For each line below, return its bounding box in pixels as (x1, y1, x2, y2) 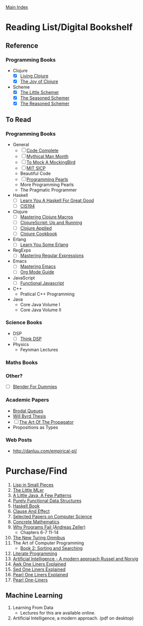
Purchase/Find (5, 465, 67, 476)
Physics (12, 341, 29, 347)
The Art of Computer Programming (12, 539, 84, 546)
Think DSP (20, 336, 42, 342)
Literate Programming (12, 550, 57, 556)
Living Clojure (20, 73, 48, 79)
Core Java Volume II (20, 307, 61, 313)
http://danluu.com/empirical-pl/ (12, 447, 77, 454)
